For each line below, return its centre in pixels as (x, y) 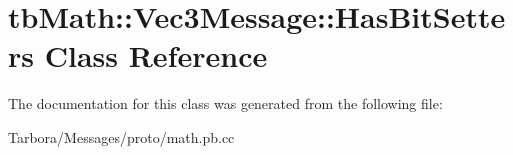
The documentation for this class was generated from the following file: (225, 103)
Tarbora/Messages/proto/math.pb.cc (121, 136)
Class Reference (156, 55)
